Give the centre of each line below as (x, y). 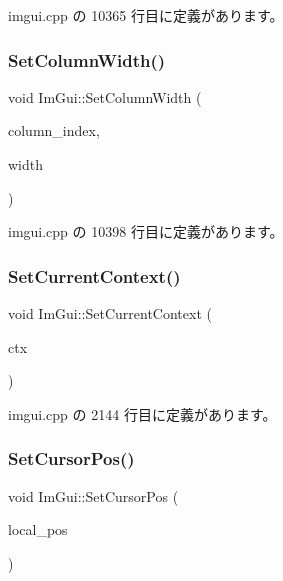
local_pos (38, 529)
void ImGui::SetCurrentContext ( (110, 313)
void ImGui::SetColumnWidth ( (105, 96)
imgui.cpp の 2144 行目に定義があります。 (142, 413)
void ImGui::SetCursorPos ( (93, 495)
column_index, (54, 130)
